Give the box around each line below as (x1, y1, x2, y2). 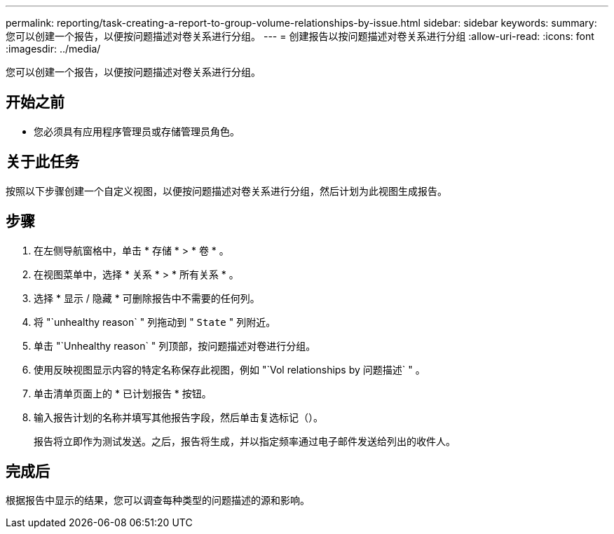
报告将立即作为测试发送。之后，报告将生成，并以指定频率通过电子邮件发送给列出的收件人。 (34, 434, 456, 447)
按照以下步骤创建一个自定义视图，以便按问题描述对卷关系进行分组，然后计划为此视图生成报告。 (6, 184, 447, 197)
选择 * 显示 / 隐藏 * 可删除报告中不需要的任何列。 (34, 292, 260, 304)
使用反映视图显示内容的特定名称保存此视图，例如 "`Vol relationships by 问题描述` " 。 (34, 363, 425, 376)
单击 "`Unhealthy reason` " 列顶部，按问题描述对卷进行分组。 (34, 339, 316, 352)
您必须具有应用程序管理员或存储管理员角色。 (34, 125, 240, 137)
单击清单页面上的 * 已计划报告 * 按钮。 (34, 387, 212, 399)
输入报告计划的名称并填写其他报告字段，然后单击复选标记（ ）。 (34, 411, 323, 423)
